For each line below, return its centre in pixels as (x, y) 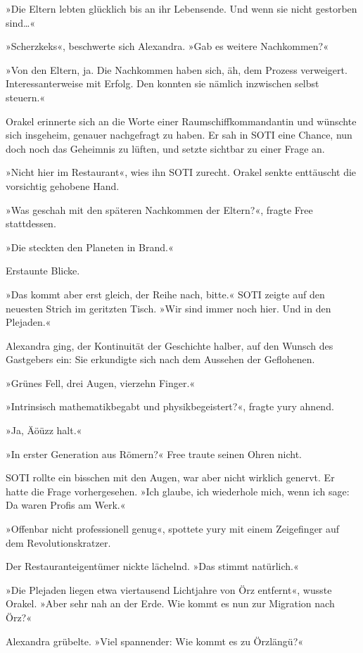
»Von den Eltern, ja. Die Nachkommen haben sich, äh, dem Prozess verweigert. (177, 69)
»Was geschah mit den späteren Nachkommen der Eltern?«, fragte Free (159, 209)
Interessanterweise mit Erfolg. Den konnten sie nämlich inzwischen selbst (163, 83)
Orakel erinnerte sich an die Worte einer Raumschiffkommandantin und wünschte (181, 121)
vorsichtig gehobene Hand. (63, 185)
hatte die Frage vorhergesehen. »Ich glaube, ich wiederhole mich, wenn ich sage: (178, 491)
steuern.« (26, 97)
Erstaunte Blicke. (43, 271)
